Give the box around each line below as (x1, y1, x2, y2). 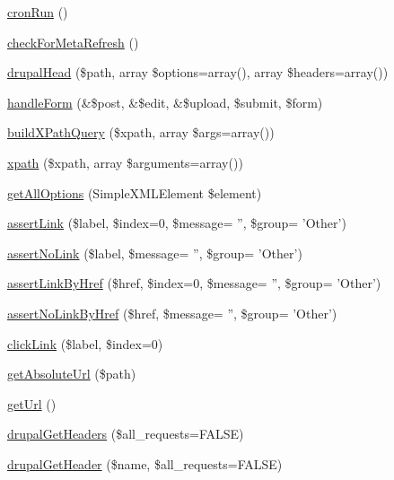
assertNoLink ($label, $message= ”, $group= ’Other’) (7, 243, 302, 262)
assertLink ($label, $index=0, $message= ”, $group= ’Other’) (7, 214, 346, 232)
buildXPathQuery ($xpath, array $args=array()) (7, 123, 275, 142)
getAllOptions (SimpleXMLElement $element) (7, 183, 262, 202)
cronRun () (7, 3, 68, 21)
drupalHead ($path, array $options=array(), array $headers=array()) (7, 63, 389, 82)
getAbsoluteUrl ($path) (7, 364, 136, 383)
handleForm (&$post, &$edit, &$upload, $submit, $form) (7, 92, 323, 111)
